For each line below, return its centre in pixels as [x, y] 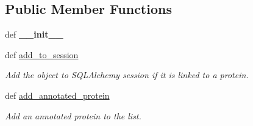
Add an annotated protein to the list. [73, 115]
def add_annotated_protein [57, 95]
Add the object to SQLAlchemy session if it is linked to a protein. [127, 75]
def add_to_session [42, 54]
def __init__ [34, 34]
